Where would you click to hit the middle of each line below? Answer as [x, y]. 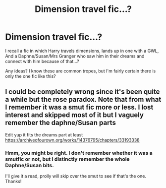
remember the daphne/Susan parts [61, 123]
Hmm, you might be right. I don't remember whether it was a [79, 153]
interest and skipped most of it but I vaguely [74, 115]
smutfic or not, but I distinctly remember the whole [67, 159]
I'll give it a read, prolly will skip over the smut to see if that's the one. [76, 176]
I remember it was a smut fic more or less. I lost [79, 107]
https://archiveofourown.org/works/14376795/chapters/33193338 [72, 140]
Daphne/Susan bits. [29, 165]
